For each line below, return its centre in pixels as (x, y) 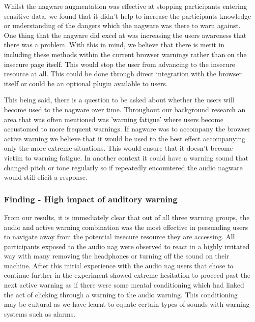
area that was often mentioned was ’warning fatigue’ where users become (114, 119)
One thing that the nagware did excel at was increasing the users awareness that (125, 35)
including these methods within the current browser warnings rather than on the (125, 54)
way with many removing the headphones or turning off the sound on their (117, 256)
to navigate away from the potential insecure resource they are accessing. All (119, 237)
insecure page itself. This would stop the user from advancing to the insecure (120, 64)
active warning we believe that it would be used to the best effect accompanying (125, 138)
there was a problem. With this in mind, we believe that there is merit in (114, 45)
